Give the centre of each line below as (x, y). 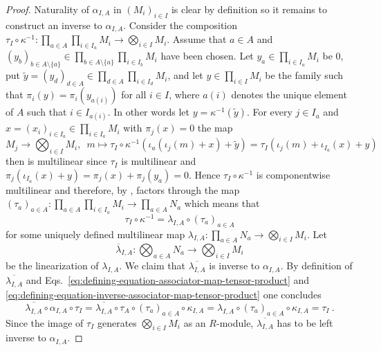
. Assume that (197, 39)
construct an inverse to (54, 25)
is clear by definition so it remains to (249, 9)
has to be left (305, 322)
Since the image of (45, 322)
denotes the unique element (289, 94)
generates (117, 322)
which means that (222, 203)
